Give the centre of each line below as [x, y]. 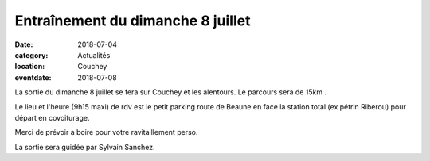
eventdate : [33, 77]
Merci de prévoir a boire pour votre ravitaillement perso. [106, 132]
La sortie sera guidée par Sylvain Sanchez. [85, 147]
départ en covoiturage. [52, 117]
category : [31, 55]
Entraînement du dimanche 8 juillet [133, 21]
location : [30, 67]
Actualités [94, 55]
